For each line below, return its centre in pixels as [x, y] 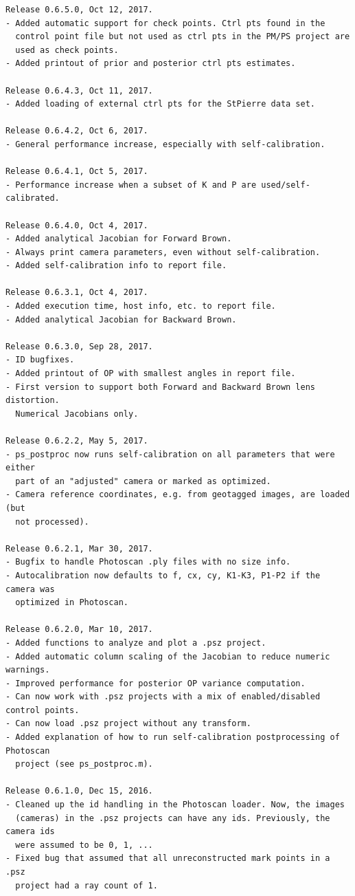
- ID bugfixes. [40, 360]
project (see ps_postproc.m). [84, 764]
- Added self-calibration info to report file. [116, 266]
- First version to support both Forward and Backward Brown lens [161, 387]
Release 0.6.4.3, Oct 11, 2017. [79, 90]
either [20, 468]
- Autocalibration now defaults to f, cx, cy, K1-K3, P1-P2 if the [163, 575]
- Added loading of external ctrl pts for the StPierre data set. [161, 104]
